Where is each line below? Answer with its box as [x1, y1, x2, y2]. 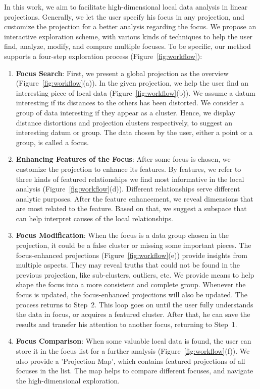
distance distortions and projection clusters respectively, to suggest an [16, 117, 232, 127]
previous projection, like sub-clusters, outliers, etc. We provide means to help [16, 269, 254, 280]
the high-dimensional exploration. [16, 375, 120, 385]
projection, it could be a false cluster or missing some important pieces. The [16, 240, 251, 250]
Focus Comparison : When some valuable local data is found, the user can [16, 336, 251, 346]
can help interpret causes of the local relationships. [16, 213, 173, 223]
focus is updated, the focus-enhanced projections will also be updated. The [16, 289, 247, 300]
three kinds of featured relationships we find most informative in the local [16, 173, 244, 184]
